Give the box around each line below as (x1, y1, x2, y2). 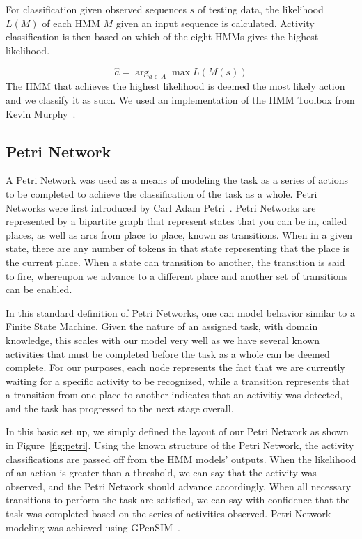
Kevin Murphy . (6, 106, 76, 120)
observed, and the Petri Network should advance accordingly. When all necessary (6, 478, 352, 493)
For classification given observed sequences (6, 2, 187, 16)
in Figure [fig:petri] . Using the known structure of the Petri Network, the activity (6, 438, 354, 453)
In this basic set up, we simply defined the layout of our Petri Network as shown (6, 424, 349, 439)
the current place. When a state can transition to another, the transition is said (6, 254, 345, 269)
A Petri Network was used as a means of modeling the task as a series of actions (6, 173, 349, 187)
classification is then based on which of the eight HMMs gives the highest (6, 29, 319, 44)
